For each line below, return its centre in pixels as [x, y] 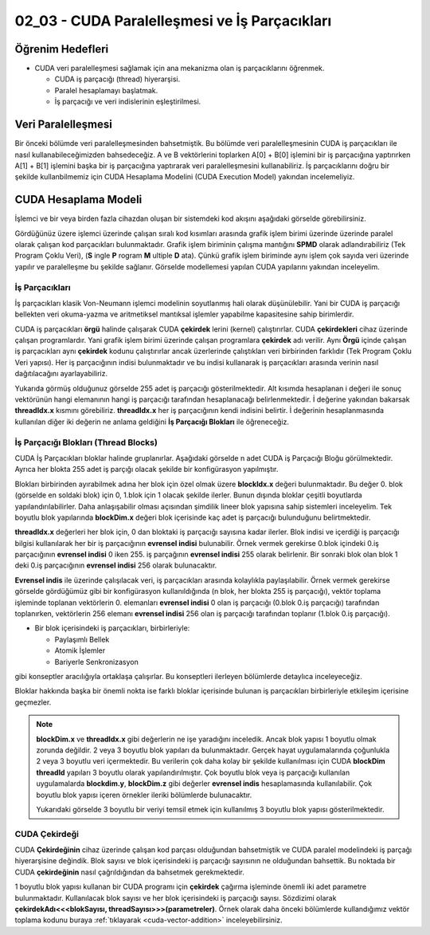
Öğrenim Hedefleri [62, 49]
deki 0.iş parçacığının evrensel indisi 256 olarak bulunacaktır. [116, 565]
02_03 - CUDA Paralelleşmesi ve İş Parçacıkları [173, 21]
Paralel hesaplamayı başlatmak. [106, 90]
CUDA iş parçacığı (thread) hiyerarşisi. [117, 79]
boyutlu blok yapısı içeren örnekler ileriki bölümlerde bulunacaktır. [144, 795]
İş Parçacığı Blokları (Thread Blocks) [86, 442]
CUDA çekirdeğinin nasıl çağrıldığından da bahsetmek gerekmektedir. [129, 872]
